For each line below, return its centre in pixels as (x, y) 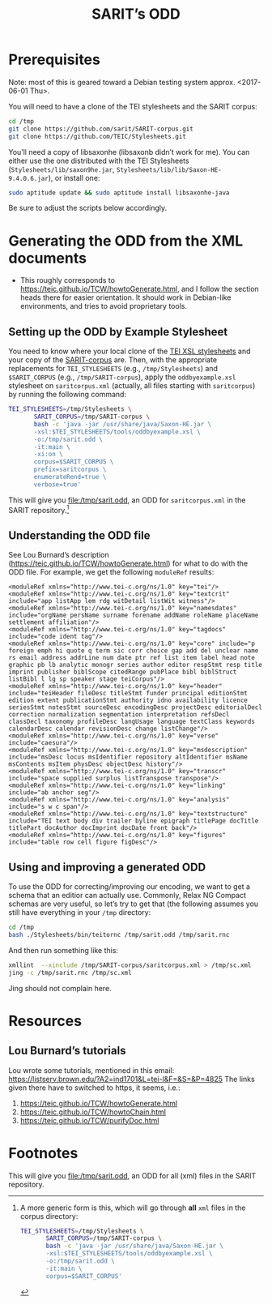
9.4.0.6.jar (28, 178)
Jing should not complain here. (60, 988)
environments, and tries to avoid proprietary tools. (104, 306)
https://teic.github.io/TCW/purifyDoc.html (89, 1120)
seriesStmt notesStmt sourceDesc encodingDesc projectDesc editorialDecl (136, 708)
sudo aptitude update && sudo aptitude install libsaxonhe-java (119, 192)
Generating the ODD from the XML (126, 241)
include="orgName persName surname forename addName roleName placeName (134, 616)
